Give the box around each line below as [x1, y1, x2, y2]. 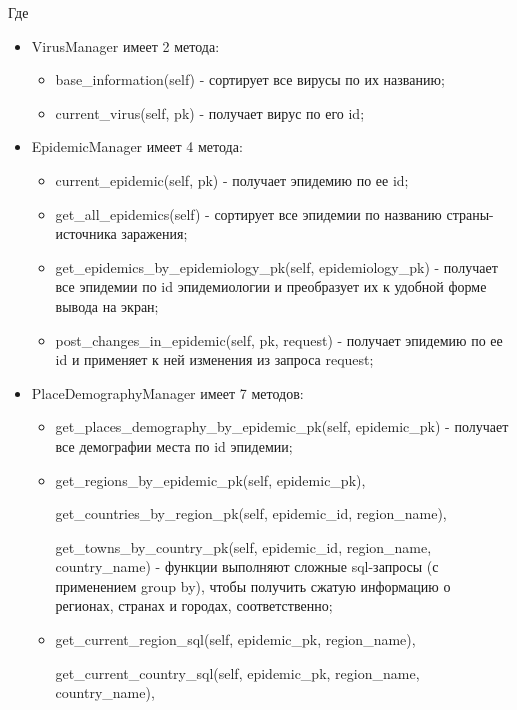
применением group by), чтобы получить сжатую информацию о [55, 575, 451, 596]
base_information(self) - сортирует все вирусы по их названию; [55, 69, 445, 90]
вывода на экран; [55, 295, 159, 316]
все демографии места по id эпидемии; [55, 435, 293, 456]
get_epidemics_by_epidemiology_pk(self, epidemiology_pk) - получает [55, 256, 498, 277]
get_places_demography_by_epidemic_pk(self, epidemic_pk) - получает [55, 416, 509, 437]
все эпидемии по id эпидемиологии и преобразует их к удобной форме [55, 276, 487, 297]
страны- [446, 203, 494, 224]
